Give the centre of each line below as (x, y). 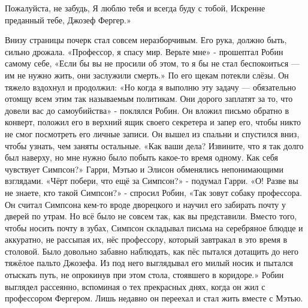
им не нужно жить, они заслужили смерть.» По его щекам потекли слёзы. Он (147, 75)
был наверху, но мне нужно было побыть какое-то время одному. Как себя (141, 157)
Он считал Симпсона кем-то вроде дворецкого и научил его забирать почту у (145, 204)
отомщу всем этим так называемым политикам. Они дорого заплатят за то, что (149, 99)
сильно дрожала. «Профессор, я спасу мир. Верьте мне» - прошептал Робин (144, 51)
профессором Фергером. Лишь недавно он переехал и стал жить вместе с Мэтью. (154, 298)
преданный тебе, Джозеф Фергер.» (68, 19)
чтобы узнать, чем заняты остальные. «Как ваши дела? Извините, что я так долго (154, 145)
